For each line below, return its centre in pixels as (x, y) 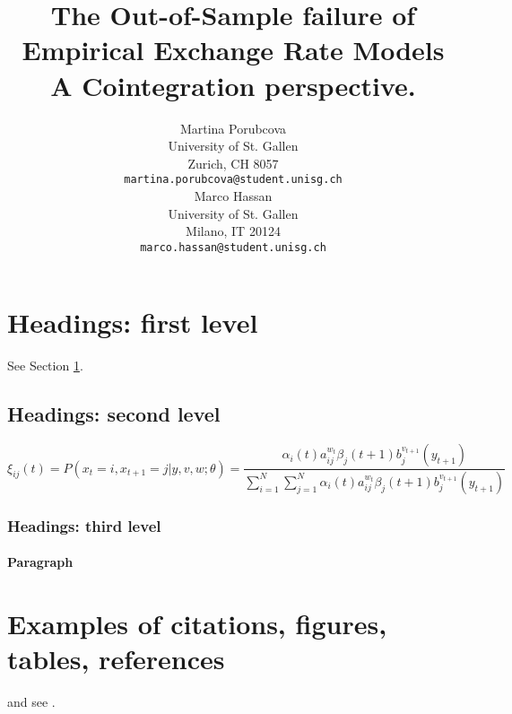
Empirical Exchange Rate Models (233, 50)
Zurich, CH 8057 (233, 163)
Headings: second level (114, 414)
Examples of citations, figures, (197, 624)
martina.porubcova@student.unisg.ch (233, 180)
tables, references (116, 659)
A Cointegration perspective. (233, 85)
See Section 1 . (45, 366)
